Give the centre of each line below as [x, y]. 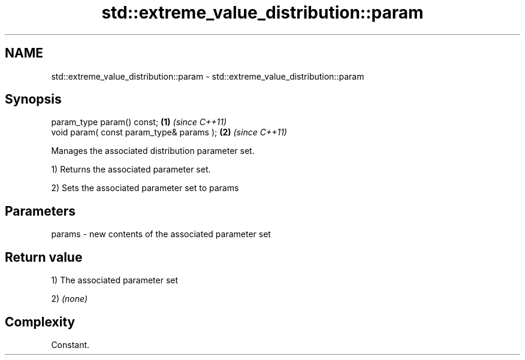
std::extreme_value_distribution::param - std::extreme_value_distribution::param [208, 76]
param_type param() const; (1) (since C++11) [139, 122]
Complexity [40, 322]
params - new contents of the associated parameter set [161, 234]
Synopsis [33, 99]
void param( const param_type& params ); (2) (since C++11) [169, 132]
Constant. [70, 344]
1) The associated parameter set [115, 280]
